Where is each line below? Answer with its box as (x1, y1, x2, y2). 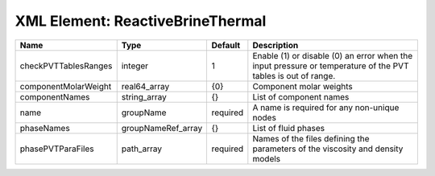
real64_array (121, 80, 170, 92)
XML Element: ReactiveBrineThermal (14, 12, 267, 30)
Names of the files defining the (252, 133, 370, 144)
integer (121, 60, 149, 72)
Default (211, 39, 241, 51)
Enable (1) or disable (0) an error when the (252, 50, 413, 61)
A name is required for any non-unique (252, 101, 400, 113)
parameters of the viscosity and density (252, 143, 404, 154)
